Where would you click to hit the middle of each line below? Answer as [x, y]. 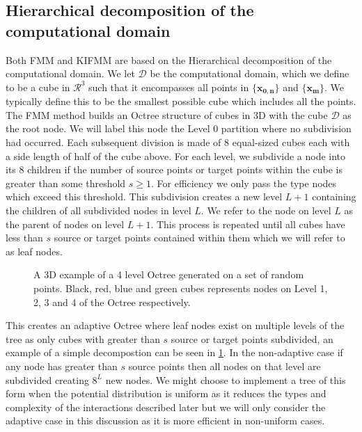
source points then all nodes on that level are [225, 366]
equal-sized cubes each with [291, 142]
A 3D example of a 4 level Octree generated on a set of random [169, 274]
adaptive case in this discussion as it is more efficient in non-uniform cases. [165, 421]
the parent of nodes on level [65, 224]
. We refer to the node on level [266, 210]
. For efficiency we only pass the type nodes [244, 183]
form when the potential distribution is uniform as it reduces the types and [166, 393]
